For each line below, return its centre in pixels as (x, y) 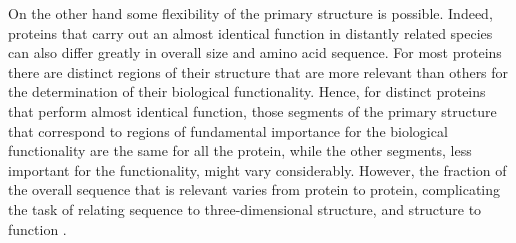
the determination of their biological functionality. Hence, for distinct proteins (247, 91)
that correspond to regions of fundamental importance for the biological (228, 130)
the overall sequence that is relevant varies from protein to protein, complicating (254, 189)
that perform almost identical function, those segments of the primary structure (252, 110)
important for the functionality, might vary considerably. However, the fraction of (257, 169)
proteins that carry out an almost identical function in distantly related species (250, 32)
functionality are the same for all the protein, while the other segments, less (240, 150)
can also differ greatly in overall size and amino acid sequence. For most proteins (255, 52)
